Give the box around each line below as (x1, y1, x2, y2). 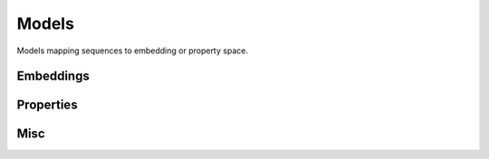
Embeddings (16, 69, 90, 84)
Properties (16, 98, 78, 113)
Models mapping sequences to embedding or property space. (16, 45, 249, 56)
